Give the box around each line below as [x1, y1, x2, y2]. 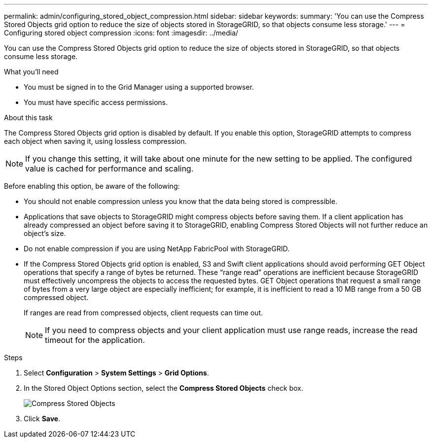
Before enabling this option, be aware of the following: [4, 182, 180, 190]
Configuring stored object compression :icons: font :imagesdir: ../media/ [4, 29, 238, 37]
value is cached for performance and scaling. [25, 164, 194, 173]
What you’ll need [4, 68, 59, 76]
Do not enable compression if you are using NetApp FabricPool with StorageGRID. [24, 244, 289, 253]
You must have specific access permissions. [24, 98, 168, 106]
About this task [4, 113, 53, 122]
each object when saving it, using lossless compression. [4, 137, 187, 145]
